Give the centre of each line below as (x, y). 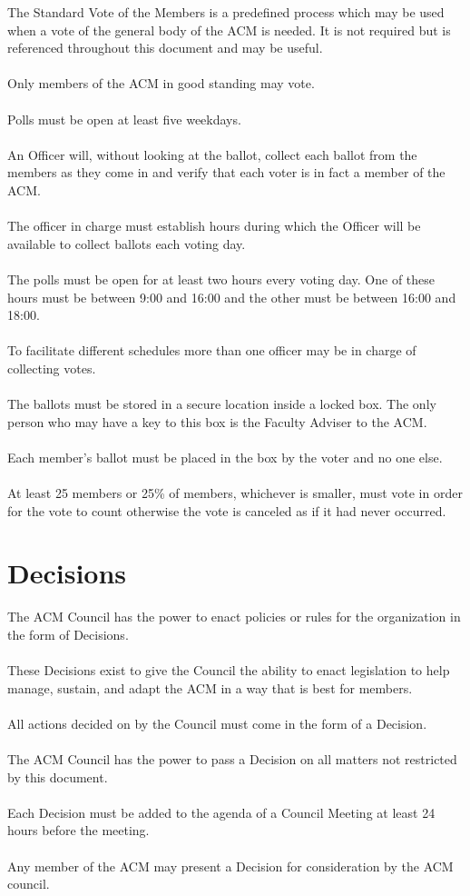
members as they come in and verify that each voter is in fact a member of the (226, 172)
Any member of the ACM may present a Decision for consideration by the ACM (230, 866)
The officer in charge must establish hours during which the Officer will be (214, 226)
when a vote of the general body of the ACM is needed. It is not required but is (229, 30)
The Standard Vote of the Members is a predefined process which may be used (226, 12)
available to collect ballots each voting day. (127, 243)
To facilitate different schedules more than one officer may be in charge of (212, 350)
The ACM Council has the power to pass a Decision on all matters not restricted (232, 759)
